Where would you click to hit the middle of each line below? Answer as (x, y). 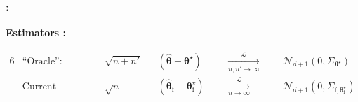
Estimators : (36, 32)
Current (39, 86)
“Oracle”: (42, 61)
